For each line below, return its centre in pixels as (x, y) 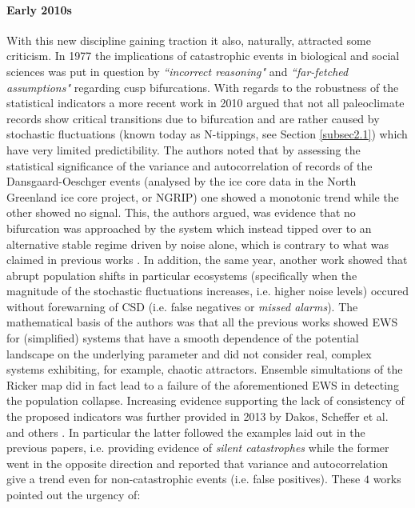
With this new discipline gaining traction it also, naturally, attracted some (189, 40)
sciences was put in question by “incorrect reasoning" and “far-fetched (178, 71)
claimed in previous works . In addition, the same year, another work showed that (207, 260)
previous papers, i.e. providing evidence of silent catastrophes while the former (198, 448)
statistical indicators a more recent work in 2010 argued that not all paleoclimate (206, 103)
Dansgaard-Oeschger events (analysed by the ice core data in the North (182, 181)
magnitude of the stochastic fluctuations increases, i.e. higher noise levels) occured (208, 291)
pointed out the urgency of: (74, 495)
